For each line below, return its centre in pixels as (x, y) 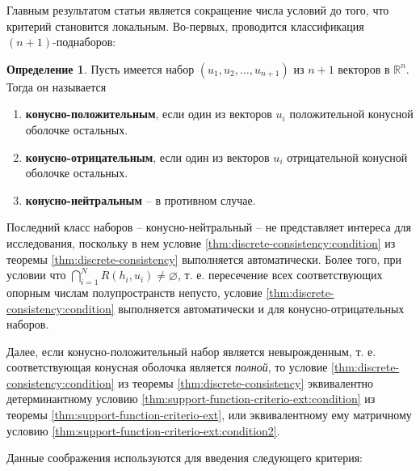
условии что (36, 275)
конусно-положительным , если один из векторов (149, 114)
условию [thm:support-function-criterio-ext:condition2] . (143, 430)
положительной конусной (351, 114)
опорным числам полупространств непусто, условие (134, 292)
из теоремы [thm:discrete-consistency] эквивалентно (246, 382)
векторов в (364, 68)
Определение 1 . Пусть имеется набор (101, 68)
